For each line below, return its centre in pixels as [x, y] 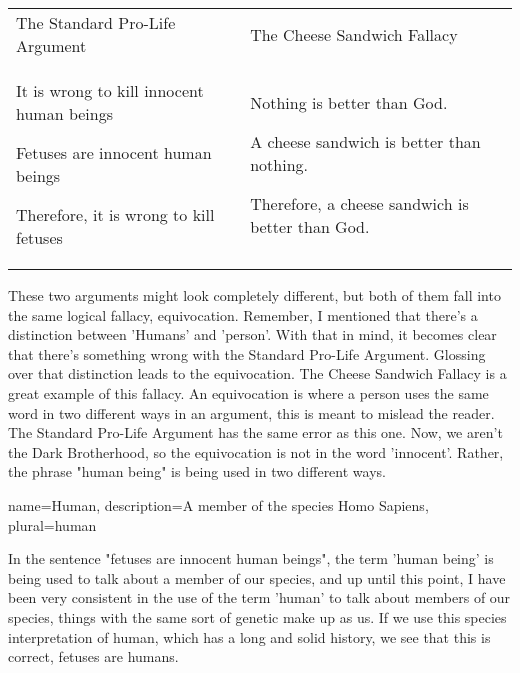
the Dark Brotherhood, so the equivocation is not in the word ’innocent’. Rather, [256, 451]
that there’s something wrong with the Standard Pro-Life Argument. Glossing [247, 353]
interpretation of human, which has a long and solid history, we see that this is [249, 636]
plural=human [52, 524]
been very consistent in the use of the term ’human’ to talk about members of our [259, 597]
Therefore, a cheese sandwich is [359, 203]
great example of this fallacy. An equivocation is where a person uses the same [248, 392]
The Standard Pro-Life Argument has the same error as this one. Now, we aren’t [255, 432]
